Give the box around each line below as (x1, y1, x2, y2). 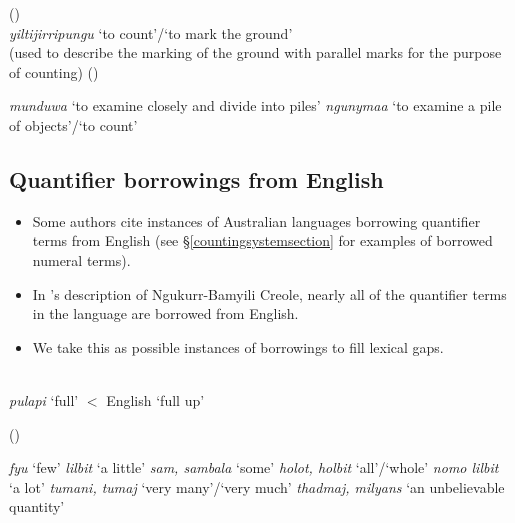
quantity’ (9, 496, 65, 517)
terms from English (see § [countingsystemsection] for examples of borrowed (32, 230, 493, 251)
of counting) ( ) (9, 61, 99, 82)
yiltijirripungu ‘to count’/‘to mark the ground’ (9, 22, 293, 43)
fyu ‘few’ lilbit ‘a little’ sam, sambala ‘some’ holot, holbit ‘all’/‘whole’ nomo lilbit (9, 457, 499, 478)
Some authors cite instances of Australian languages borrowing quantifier (32, 210, 481, 231)
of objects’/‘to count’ (9, 114, 138, 135)
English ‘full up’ (106, 389, 205, 410)
